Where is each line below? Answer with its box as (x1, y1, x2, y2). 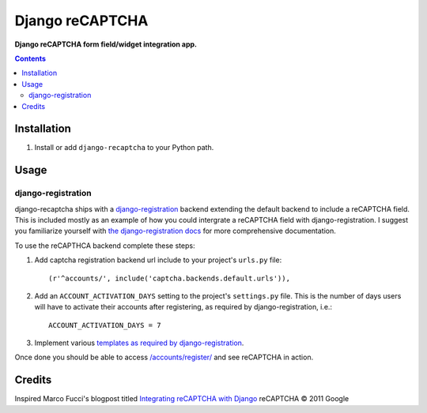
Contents (14, 54, 47, 63)
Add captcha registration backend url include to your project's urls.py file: (34, 255, 282, 265)
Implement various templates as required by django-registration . (34, 338, 244, 347)
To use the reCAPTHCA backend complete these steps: (14, 241, 195, 250)
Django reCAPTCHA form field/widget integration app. (14, 39, 198, 49)
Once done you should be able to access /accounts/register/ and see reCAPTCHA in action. (14, 352, 314, 362)
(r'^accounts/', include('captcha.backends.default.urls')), (48, 273, 290, 283)
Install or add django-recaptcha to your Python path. (34, 143, 214, 152)
